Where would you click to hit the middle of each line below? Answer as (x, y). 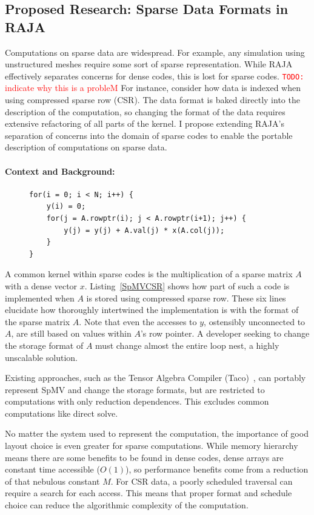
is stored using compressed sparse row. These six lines (186, 298)
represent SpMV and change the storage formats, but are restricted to (135, 389)
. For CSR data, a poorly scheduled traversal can (202, 481)
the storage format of (44, 345)
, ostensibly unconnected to (255, 321)
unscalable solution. (41, 357)
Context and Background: (60, 171)
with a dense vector (41, 285)
